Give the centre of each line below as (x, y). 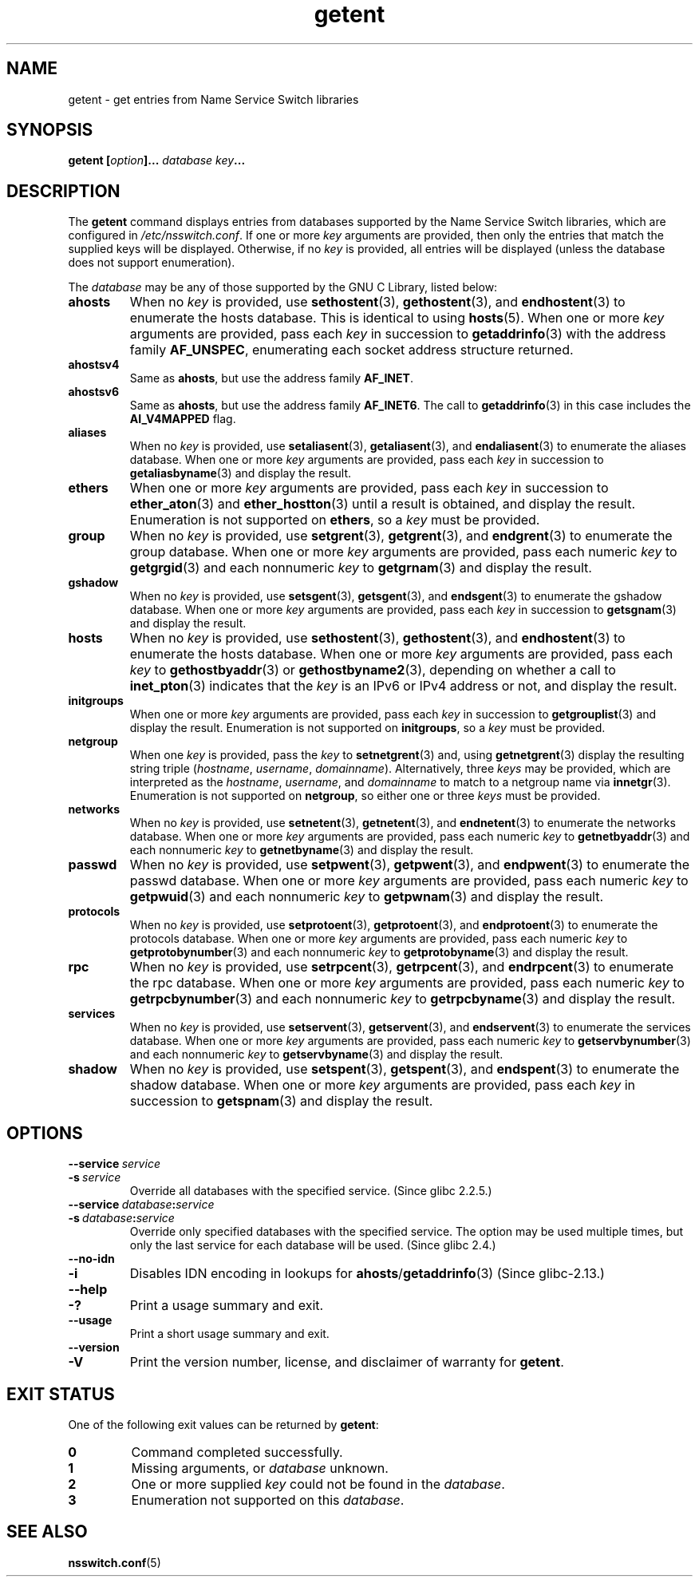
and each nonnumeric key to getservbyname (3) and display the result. (316, 1055)
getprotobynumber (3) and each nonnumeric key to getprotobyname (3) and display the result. (379, 952)
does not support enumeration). (152, 263)
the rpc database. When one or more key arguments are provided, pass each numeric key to (407, 983)
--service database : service (141, 1205)
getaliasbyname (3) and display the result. (241, 473)
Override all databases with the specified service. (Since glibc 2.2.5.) (311, 1191)
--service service (114, 1164)
